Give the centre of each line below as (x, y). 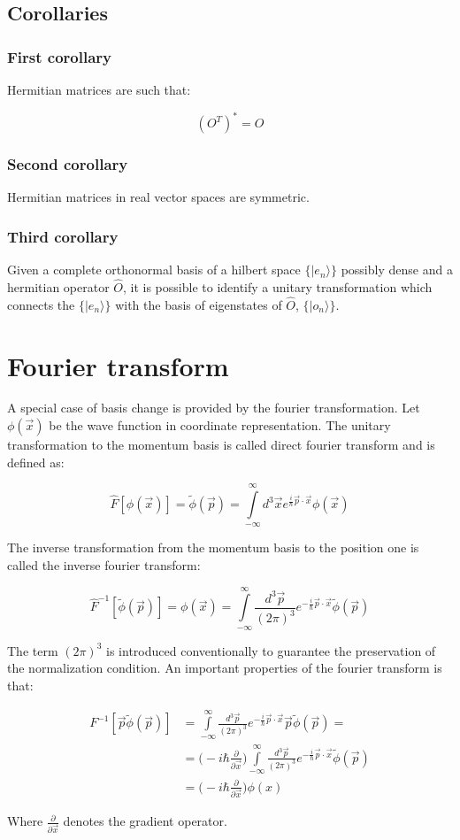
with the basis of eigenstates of (199, 304)
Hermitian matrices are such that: (99, 89)
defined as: (36, 462)
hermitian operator (58, 286)
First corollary (60, 56)
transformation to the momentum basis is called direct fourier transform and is (221, 445)
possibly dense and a (397, 270)
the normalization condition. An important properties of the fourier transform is (225, 668)
